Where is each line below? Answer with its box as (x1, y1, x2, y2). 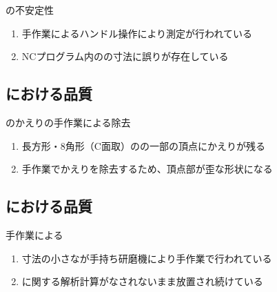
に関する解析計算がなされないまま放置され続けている (21, 274, 263, 289)
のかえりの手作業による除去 (6, 115, 131, 129)
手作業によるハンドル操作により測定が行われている (21, 26, 252, 40)
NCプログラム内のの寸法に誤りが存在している (21, 49, 229, 64)
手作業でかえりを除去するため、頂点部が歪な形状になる (21, 162, 273, 176)
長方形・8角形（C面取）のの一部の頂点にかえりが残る (21, 138, 265, 153)
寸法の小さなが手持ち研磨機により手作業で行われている (21, 251, 272, 265)
